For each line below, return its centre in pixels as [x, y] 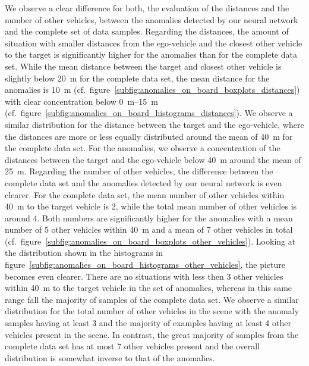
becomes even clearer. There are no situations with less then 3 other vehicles [144, 276]
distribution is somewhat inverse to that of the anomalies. [110, 357]
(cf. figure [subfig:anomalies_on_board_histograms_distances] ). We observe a [149, 113]
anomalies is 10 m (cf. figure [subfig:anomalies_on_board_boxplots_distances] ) [152, 90]
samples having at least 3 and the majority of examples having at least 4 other [148, 323]
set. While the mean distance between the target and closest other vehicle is [143, 66]
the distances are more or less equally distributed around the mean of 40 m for [149, 136]
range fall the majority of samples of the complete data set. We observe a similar [152, 299]
